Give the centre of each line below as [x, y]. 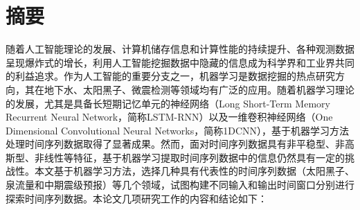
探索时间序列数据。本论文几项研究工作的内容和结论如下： [136, 198]
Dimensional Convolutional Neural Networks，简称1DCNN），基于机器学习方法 [178, 130]
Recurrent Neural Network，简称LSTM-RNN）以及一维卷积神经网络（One [169, 117]
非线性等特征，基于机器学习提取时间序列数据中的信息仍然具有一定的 [189, 157]
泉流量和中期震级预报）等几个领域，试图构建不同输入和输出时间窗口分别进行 [180, 185]
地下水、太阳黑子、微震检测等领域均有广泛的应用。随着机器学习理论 [199, 89]
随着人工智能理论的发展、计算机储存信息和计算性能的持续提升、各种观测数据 [180, 49]
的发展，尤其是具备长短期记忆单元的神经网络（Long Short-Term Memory [168, 103]
